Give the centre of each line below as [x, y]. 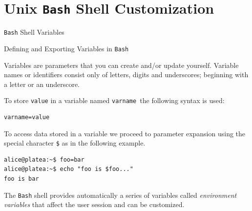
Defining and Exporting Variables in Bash [66, 48]
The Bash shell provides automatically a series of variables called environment [120, 195]
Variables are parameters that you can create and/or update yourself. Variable [121, 65]
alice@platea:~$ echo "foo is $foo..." [69, 169]
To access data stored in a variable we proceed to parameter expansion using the [125, 133]
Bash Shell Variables [34, 32]
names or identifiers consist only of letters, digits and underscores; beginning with [126, 74]
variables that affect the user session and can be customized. [94, 204]
